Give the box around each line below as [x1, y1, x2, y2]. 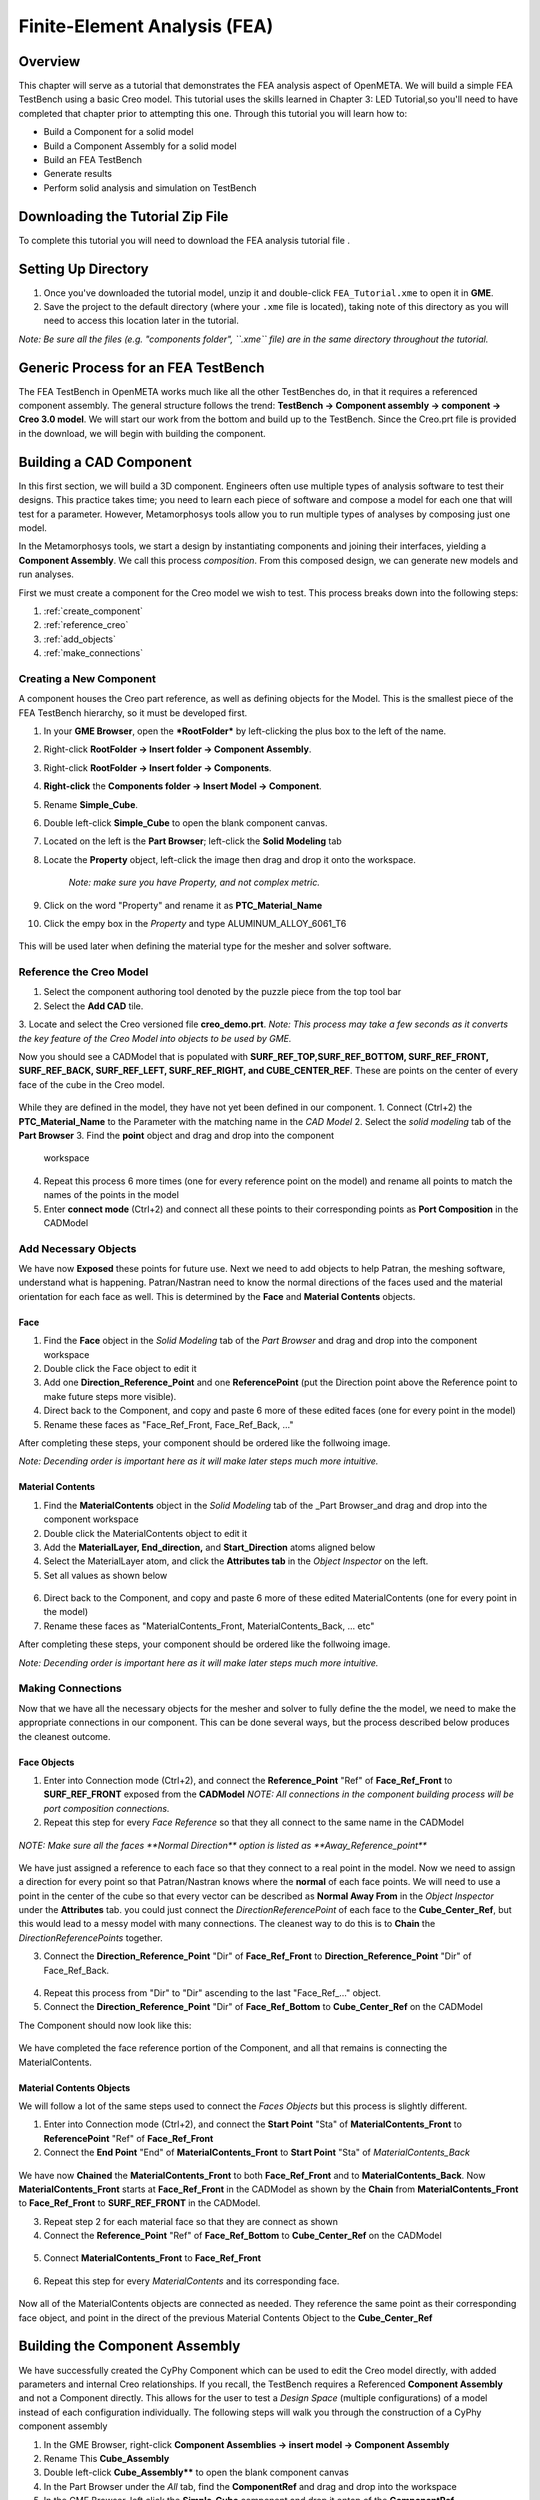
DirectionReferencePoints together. [18, 1931, 164, 1944]
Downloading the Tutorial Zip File [18, 208, 229, 225]
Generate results [43, 168, 113, 180]
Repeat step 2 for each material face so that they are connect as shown [43, 2215, 339, 2227]
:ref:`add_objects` [43, 633, 117, 645]
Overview [18, 53, 81, 70]
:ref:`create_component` [43, 605, 144, 617]
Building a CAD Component [18, 453, 192, 470]
